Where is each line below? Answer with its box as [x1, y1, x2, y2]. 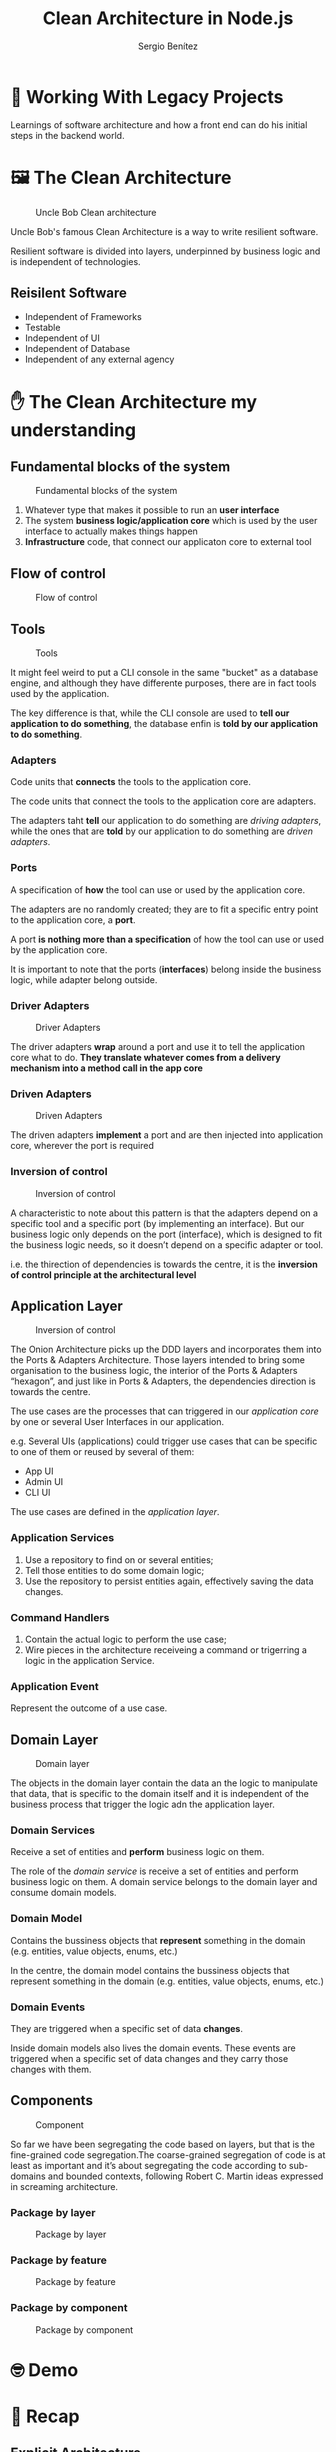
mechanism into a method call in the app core [10, 1062, 203, 1074]
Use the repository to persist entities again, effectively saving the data [24, 1575, 314, 1587]
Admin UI [24, 1476, 64, 1488]
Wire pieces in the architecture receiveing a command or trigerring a [24, 1643, 308, 1656]
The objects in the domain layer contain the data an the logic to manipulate [10, 1777, 318, 1789]
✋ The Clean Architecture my [10, 390, 258, 413]
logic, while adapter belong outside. [10, 973, 158, 986]
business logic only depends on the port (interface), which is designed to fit [10, 1228, 323, 1240]
